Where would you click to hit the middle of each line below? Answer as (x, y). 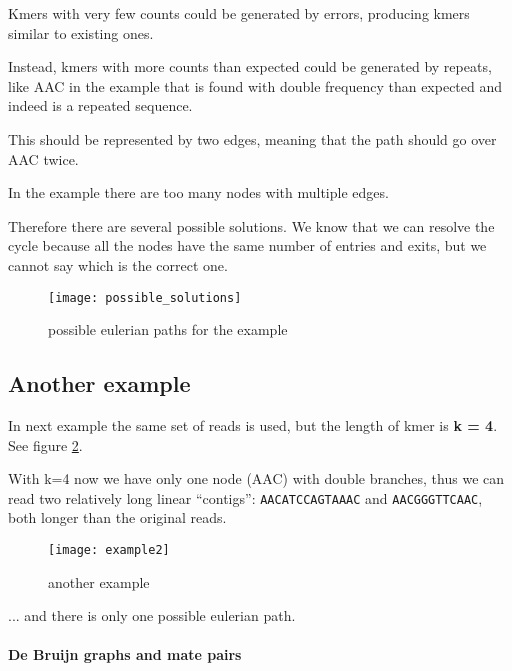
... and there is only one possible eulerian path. (152, 615)
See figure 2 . (45, 444)
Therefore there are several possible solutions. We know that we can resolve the (251, 225)
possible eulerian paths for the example (168, 329)
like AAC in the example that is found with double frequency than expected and (255, 85)
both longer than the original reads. (117, 517)
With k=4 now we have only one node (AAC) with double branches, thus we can (256, 478)
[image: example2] (109, 550)
